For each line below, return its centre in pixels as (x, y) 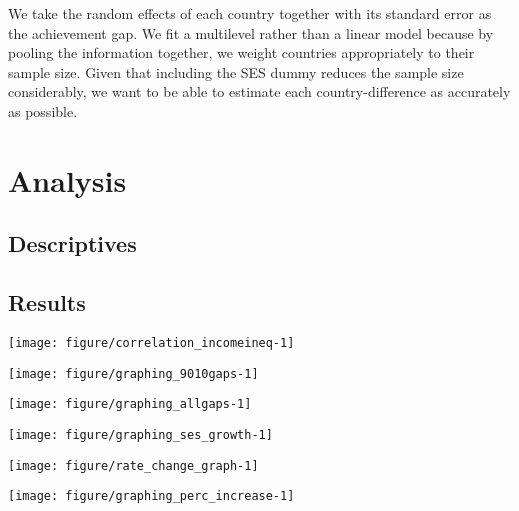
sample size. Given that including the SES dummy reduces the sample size (236, 71)
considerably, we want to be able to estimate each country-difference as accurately (259, 91)
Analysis (67, 179)
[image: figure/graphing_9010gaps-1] (133, 373)
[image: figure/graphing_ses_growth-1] (140, 434)
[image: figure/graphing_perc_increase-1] (151, 496)
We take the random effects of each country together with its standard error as (250, 13)
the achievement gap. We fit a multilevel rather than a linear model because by (251, 32)
